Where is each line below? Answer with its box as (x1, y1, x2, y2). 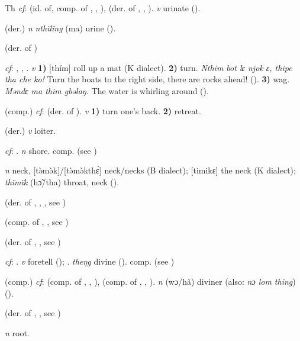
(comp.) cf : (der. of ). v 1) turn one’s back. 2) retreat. (5, 104, 201, 117)
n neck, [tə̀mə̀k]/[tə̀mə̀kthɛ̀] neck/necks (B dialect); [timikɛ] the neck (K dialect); (5, 164, 296, 176)
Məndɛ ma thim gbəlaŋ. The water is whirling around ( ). (5, 84, 209, 96)
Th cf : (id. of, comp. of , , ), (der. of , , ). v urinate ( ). (5, 2, 201, 14)
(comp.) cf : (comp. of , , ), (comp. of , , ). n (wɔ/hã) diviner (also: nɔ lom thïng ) (5, 275, 296, 287)
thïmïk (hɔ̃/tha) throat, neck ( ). (5, 175, 120, 188)
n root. (5, 326, 30, 339)
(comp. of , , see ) (5, 215, 69, 228)
